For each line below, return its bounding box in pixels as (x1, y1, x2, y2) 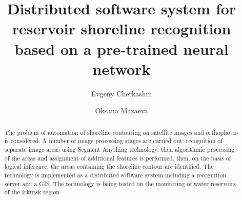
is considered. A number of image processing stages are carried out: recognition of (4, 136, 223, 145)
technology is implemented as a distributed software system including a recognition (4, 170, 226, 179)
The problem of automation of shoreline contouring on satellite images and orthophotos (4, 128, 238, 136)
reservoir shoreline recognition (12, 18, 231, 39)
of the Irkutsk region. (4, 188, 62, 196)
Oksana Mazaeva (95, 105, 148, 116)
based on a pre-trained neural (14, 38, 229, 59)
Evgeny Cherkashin (91, 88, 152, 98)
